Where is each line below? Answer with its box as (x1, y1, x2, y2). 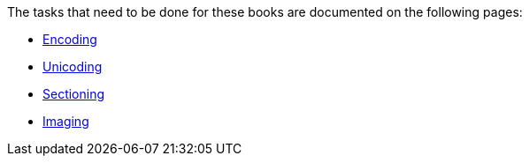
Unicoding (42, 59, 103, 74)
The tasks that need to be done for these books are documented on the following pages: (7, 4, 523, 19)
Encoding (42, 32, 97, 47)
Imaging (42, 114, 89, 129)
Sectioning (42, 86, 105, 101)
